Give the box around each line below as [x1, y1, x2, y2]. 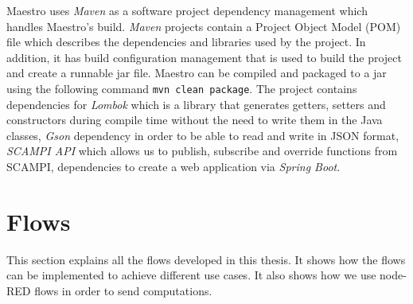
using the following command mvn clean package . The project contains [6, 80, 357, 96]
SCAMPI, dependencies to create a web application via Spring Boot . [6, 158, 341, 174]
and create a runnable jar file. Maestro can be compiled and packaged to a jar [6, 64, 387, 81]
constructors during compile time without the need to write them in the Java [6, 111, 383, 128]
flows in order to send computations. [34, 282, 212, 298]
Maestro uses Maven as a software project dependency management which [6, 2, 368, 18]
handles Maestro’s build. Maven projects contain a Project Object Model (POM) [6, 18, 401, 34]
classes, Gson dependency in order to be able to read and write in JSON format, [6, 127, 399, 143]
